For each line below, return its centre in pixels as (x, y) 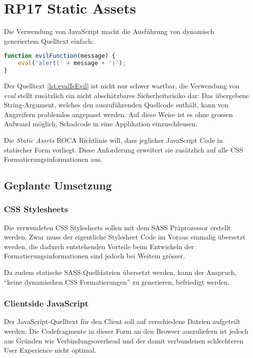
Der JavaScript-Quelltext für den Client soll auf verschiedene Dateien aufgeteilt (122, 321)
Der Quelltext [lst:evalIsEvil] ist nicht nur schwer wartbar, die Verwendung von (122, 85)
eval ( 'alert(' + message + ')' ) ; (72, 63)
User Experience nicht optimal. (50, 350)
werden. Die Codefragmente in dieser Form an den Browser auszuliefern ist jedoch (126, 331)
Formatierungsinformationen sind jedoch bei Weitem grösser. (95, 256)
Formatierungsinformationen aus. (53, 159)
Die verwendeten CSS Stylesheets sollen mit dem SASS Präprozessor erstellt (117, 227)
